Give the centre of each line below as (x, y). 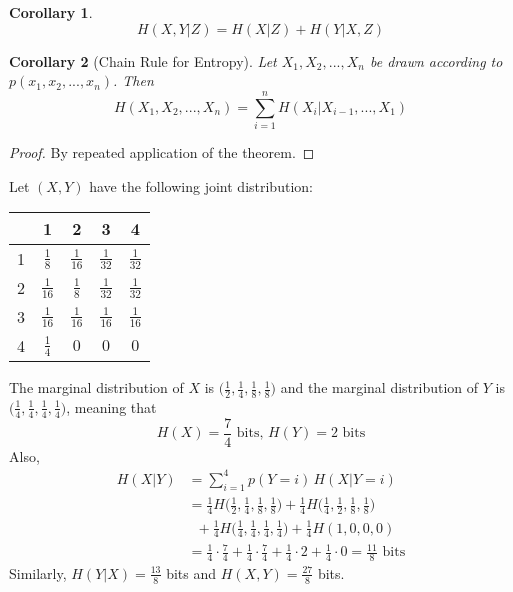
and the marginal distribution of (379, 387)
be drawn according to (436, 60)
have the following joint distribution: (201, 185)
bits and (191, 572)
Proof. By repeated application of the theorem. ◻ (162, 151)
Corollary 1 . (51, 12)
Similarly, (38, 572)
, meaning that (111, 406)
